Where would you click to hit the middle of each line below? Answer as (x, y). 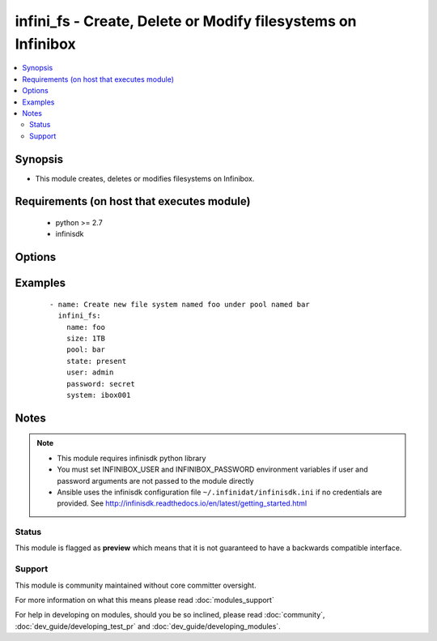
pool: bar (85, 350)
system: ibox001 (98, 395)
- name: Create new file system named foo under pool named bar (180, 304)
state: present (96, 361)
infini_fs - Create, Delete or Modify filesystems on (186, 21)
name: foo (85, 327)
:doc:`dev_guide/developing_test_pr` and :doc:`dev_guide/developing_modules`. (148, 626)
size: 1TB (85, 338)
